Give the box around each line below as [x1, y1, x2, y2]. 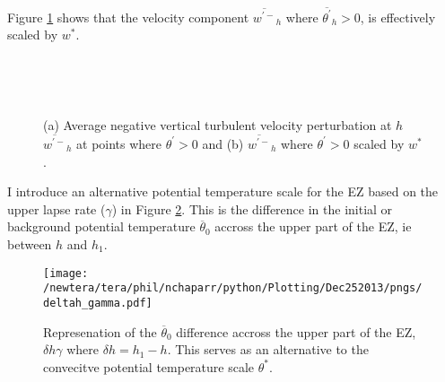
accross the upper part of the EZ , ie [214, 217, 412, 236]
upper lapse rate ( [7, 199, 106, 218]
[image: [43, 266, 89, 280]
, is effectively [360, 7, 436, 26]
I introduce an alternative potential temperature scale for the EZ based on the [7, 182, 439, 201]
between [7, 234, 52, 253]
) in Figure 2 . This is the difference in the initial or [111, 199, 393, 218]
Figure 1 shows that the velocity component [7, 7, 249, 26]
